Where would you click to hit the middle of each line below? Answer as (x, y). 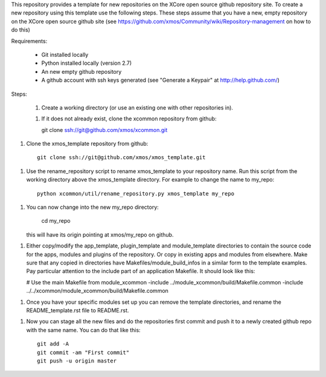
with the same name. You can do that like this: (84, 330)
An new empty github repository (81, 71)
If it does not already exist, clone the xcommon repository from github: (129, 119)
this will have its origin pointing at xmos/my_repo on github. (100, 234)
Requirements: (29, 41)
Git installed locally (65, 54)
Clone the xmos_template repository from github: (87, 144)
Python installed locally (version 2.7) (87, 63)
